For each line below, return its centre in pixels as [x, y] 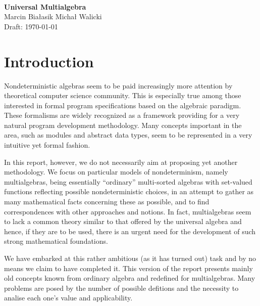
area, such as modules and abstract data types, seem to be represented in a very [128, 135]
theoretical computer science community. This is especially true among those [123, 95]
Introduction [49, 61]
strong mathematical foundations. [56, 241]
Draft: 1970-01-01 [31, 26]
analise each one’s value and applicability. [68, 298]
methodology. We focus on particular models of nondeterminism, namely [116, 172]
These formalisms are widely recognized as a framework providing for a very [122, 115]
